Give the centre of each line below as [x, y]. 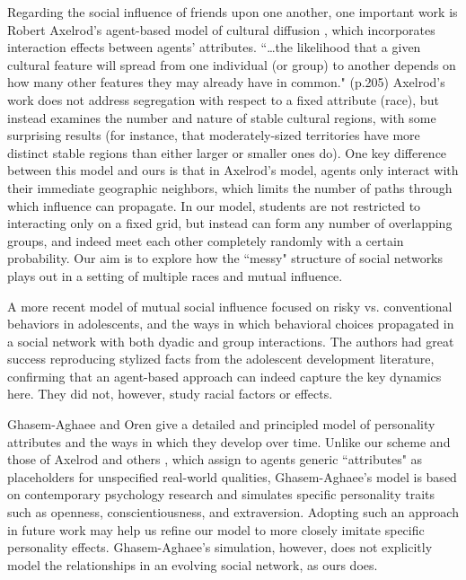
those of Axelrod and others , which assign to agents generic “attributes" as [215, 459]
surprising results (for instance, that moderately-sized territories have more [214, 135]
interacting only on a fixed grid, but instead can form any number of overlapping [230, 223]
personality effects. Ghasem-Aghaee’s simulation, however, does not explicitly [220, 547]
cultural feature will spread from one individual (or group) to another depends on [232, 64]
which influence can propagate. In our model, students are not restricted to [214, 205]
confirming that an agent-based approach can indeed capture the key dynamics [224, 376]
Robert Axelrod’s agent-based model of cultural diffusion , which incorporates [221, 29]
